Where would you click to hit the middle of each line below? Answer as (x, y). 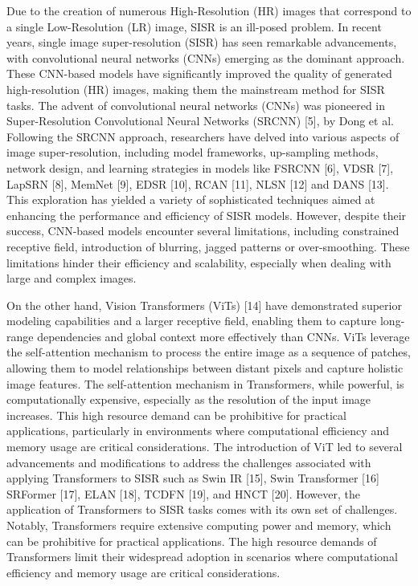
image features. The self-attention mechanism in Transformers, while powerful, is (205, 383)
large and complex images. (72, 278)
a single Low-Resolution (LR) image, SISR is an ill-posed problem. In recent (194, 26)
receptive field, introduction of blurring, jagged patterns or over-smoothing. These (208, 246)
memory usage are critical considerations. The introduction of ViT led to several (205, 447)
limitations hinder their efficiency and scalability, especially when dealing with (199, 262)
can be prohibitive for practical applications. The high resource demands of (192, 541)
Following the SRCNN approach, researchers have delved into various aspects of (203, 136)
